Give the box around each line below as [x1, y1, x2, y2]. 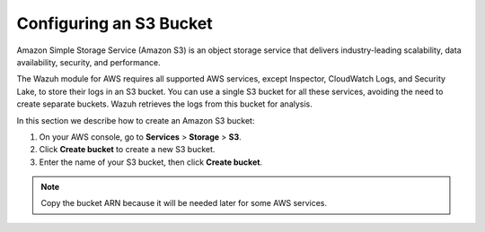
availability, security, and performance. [16, 56, 161, 67]
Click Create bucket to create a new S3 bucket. [39, 144, 216, 155]
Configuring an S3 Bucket [16, 13, 213, 33]
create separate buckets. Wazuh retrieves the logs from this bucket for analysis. [16, 99, 313, 109]
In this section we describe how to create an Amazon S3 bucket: [16, 115, 255, 125]
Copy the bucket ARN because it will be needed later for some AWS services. [40, 198, 328, 209]
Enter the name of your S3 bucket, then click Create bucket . [39, 157, 263, 168]
